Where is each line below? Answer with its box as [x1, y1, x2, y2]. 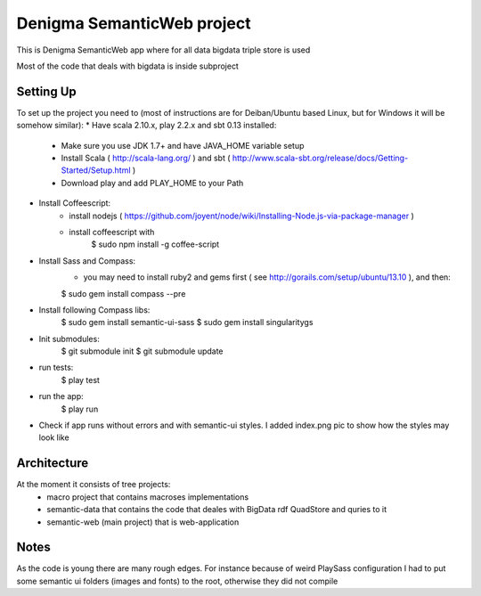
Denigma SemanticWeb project [16, 13, 251, 33]
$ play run [61, 404, 99, 414]
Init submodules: [38, 333, 100, 344]
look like [38, 432, 70, 443]
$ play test [61, 374, 100, 385]
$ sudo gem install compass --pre [61, 288, 186, 298]
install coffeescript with [69, 226, 155, 237]
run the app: [38, 391, 84, 402]
